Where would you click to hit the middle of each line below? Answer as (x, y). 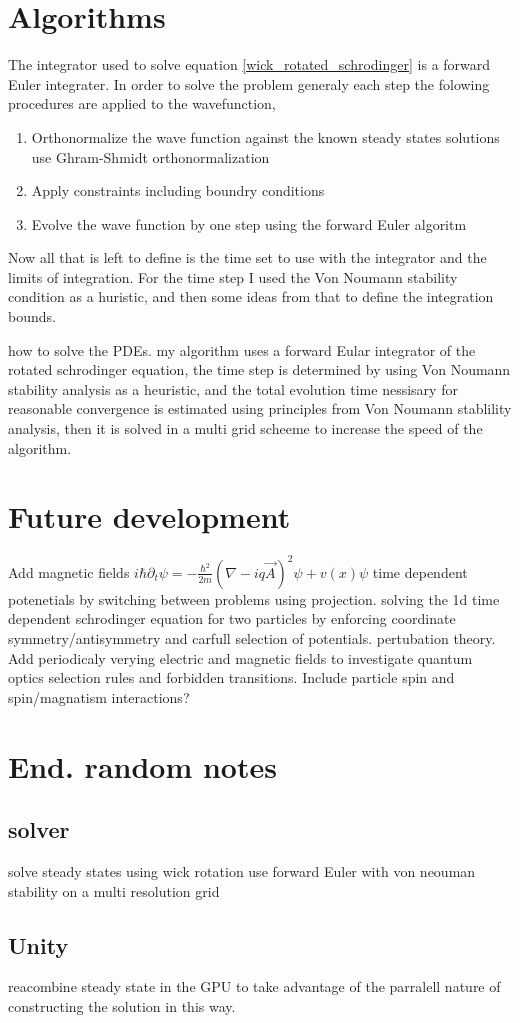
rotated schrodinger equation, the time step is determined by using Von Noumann (259, 369)
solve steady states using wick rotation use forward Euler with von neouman (242, 870)
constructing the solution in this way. (122, 1005)
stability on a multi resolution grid (114, 890)
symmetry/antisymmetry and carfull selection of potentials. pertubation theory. (252, 638)
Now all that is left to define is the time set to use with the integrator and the (247, 257)
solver (39, 829)
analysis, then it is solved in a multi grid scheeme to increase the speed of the (245, 428)
